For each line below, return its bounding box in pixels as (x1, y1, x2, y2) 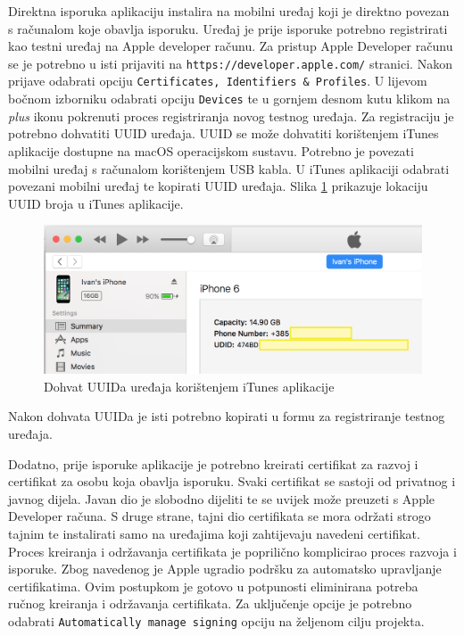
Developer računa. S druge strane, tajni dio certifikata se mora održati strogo (8, 507, 431, 525)
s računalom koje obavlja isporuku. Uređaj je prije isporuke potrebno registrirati (8, 19, 448, 37)
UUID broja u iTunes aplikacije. (8, 194, 184, 212)
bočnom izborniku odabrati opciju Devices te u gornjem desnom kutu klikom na (8, 89, 451, 108)
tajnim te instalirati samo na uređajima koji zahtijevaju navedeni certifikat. (8, 524, 420, 542)
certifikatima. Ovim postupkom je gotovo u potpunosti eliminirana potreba (8, 576, 418, 595)
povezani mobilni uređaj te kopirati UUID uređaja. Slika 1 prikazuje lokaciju (8, 177, 428, 195)
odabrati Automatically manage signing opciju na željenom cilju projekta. (8, 611, 425, 630)
